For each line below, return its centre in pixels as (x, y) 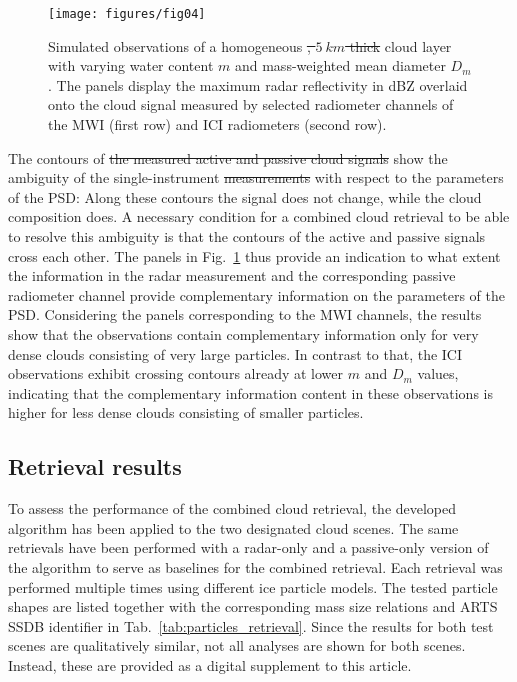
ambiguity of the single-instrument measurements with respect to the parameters (256, 177)
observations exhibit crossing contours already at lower (176, 373)
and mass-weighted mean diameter (340, 65)
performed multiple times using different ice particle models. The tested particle (253, 586)
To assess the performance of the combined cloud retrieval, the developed (232, 508)
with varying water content (131, 65)
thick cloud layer (400, 45)
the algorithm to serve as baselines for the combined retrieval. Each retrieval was (255, 566)
